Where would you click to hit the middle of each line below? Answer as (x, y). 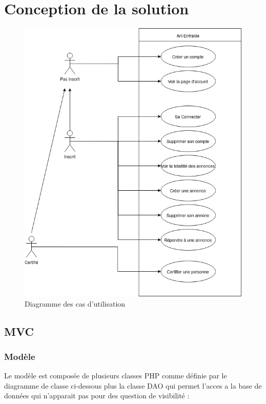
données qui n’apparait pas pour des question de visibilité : (97, 396)
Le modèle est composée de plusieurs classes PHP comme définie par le (116, 376)
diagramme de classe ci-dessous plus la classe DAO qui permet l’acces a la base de (133, 385)
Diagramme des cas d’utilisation (75, 303)
